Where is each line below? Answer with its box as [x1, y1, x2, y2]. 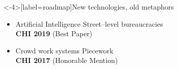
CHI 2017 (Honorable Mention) [15, 55, 118, 65]
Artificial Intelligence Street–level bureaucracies [15, 18, 163, 29]
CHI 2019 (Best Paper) [15, 28, 93, 39]
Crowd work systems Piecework [15, 45, 114, 55]
